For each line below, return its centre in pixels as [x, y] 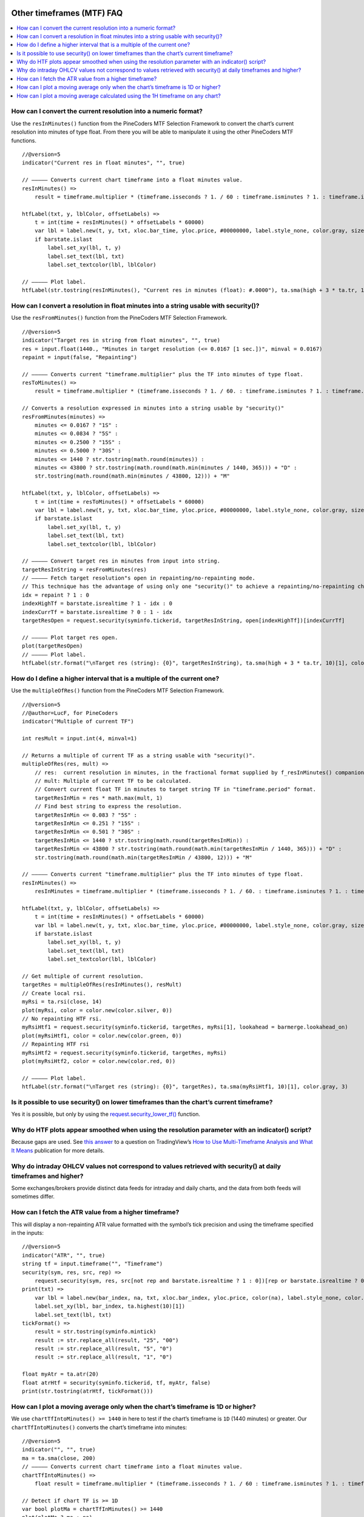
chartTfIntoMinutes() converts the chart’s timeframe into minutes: [99, 1427]
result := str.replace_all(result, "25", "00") [106, 1340]
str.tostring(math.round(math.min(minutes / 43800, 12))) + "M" [132, 476]
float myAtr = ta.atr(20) [61, 1374]
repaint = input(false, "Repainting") [80, 357]
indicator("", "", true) [59, 1450]
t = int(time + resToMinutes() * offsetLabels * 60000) [119, 502]
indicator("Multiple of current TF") [78, 721]
